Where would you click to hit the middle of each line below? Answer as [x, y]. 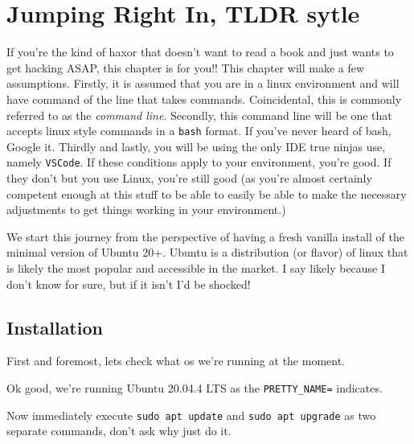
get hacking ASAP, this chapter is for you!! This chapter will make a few [186, 67]
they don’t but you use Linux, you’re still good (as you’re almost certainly [189, 178]
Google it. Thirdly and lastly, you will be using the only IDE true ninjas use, [196, 146]
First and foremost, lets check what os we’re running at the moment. [176, 361]
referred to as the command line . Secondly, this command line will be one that [199, 115]
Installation [55, 327]
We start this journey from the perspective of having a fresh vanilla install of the [205, 236]
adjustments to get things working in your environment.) [146, 210]
